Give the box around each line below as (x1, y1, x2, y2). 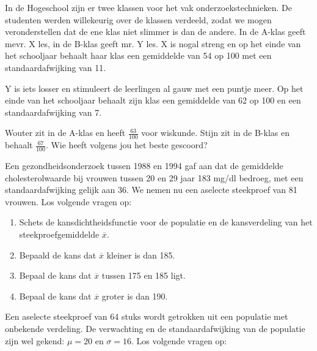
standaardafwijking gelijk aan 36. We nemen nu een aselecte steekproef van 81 (5, 183, 297, 196)
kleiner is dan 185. (106, 248, 175, 261)
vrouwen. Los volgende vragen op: (5, 195, 132, 208)
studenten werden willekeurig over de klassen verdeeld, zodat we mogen (5, 13, 272, 26)
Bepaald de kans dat (19, 248, 97, 261)
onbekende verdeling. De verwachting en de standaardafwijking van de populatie (5, 322, 305, 334)
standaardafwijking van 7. (5, 105, 102, 118)
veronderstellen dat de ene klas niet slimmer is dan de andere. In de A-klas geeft (5, 25, 306, 38)
